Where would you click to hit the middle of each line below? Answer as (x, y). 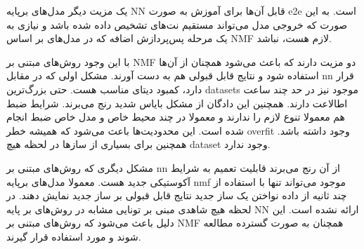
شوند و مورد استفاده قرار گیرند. (74, 236)
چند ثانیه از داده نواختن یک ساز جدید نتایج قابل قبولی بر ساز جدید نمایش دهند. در (177, 195)
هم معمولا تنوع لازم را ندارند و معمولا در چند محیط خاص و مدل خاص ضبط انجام (176, 117)
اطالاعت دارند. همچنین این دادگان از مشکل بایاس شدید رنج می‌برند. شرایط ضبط (177, 103)
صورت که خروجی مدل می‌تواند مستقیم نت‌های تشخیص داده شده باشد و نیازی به (177, 24)
